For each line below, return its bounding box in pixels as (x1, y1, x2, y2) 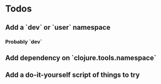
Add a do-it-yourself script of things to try (5, 71, 140, 79)
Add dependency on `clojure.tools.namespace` (5, 53, 157, 62)
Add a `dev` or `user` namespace (5, 23, 111, 32)
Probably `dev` (5, 38, 43, 45)
